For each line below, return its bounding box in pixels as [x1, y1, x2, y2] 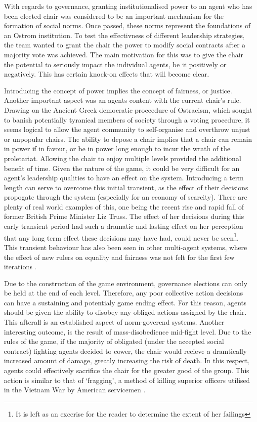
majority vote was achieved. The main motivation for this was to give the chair [4, 49, 244, 59]
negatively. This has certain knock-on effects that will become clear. [4, 69, 209, 79]
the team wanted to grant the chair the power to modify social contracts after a [4, 40, 246, 50]
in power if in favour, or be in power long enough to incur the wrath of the [4, 143, 230, 154]
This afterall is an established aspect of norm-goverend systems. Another [4, 317, 224, 327]
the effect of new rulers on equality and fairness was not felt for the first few [4, 252, 235, 262]
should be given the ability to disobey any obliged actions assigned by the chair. [4, 307, 247, 317]
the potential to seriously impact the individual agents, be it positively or [4, 59, 226, 69]
